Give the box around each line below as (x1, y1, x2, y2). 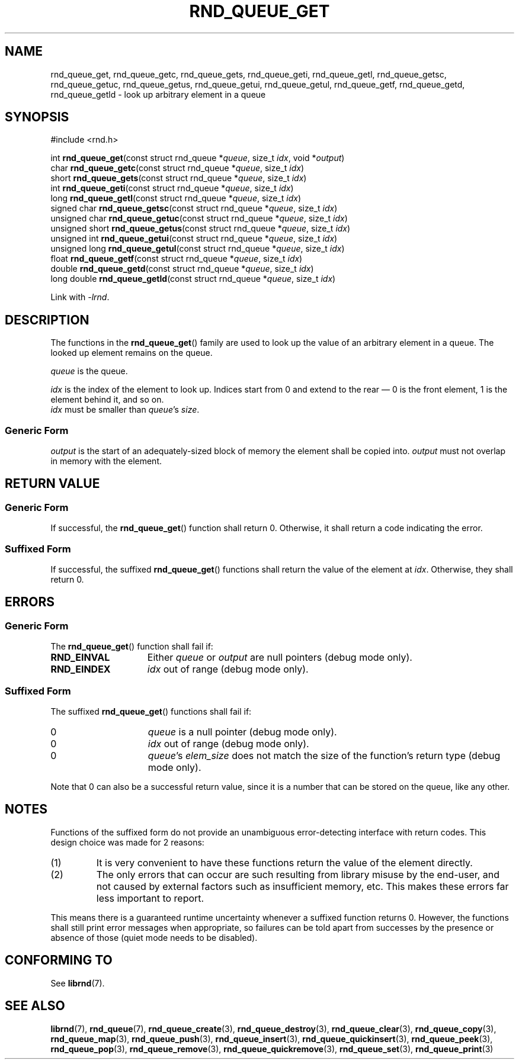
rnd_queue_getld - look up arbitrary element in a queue (50, 89, 266, 99)
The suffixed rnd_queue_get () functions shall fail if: (50, 706, 252, 716)
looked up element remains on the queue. (50, 348, 213, 358)
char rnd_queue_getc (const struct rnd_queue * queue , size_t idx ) (50, 163, 305, 173)
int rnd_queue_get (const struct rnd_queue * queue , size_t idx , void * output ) (50, 153, 345, 163)
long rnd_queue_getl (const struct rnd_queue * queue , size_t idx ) (50, 193, 302, 204)
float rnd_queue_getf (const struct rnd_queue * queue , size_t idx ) (50, 253, 303, 264)
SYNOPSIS (5, 110, 69, 125)
